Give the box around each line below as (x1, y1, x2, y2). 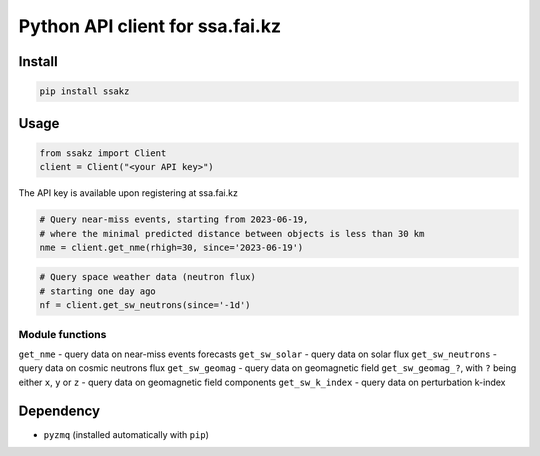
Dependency (18, 402, 100, 419)
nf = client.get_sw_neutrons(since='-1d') (39, 300, 251, 311)
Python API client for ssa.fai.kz (18, 15, 282, 37)
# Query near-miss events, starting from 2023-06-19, (39, 214, 309, 225)
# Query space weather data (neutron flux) (39, 271, 257, 283)
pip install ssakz (39, 86, 130, 97)
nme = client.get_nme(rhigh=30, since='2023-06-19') (39, 241, 304, 253)
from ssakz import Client (39, 147, 167, 159)
